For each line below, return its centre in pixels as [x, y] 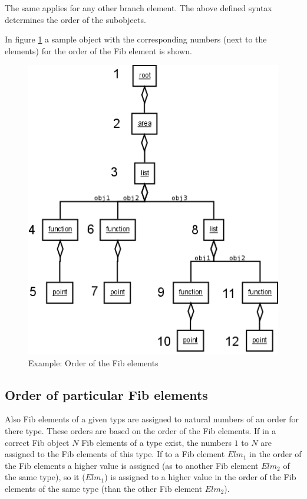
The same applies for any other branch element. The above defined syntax [138, 8]
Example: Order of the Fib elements [93, 362]
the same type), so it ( [45, 477]
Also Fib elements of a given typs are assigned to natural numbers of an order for [152, 419]
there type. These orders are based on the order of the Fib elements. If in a [141, 430]
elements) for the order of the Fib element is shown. [98, 50]
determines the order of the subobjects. [75, 19]
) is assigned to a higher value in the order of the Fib [200, 477]
